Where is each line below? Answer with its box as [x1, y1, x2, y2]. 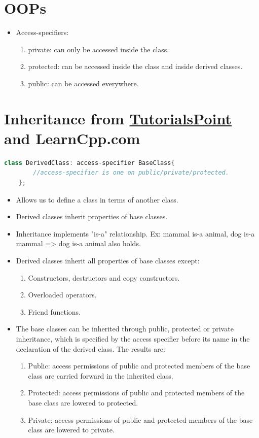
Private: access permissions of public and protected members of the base [28, 414, 253, 425]
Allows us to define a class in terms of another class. [16, 194, 178, 205]
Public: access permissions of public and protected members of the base [28, 360, 250, 371]
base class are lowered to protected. [28, 397, 138, 408]
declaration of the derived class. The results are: [16, 343, 165, 354]
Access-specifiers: [16, 27, 69, 38]
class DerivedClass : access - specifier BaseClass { [4, 159, 175, 166]
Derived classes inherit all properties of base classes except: [16, 255, 200, 265]
